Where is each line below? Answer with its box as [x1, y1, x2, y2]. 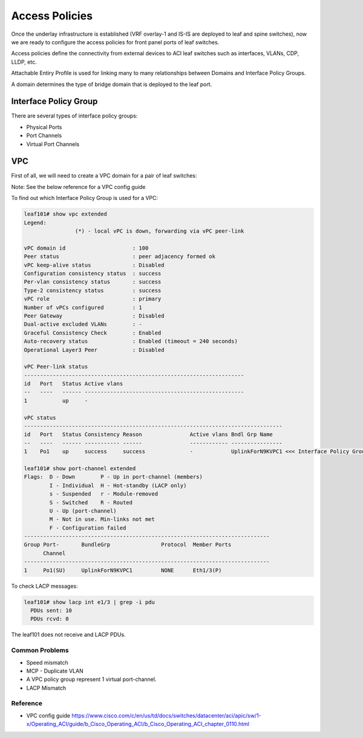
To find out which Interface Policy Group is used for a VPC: [11, 194, 159, 202]
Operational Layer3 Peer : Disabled [24, 346, 165, 353]
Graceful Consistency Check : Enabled [24, 329, 162, 336]
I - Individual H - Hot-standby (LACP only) [49, 482, 187, 489]
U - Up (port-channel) [49, 507, 117, 514]
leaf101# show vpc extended [24, 211, 107, 218]
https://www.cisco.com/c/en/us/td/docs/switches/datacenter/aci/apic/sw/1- [71, 712, 261, 719]
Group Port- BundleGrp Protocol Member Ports [24, 541, 232, 548]
